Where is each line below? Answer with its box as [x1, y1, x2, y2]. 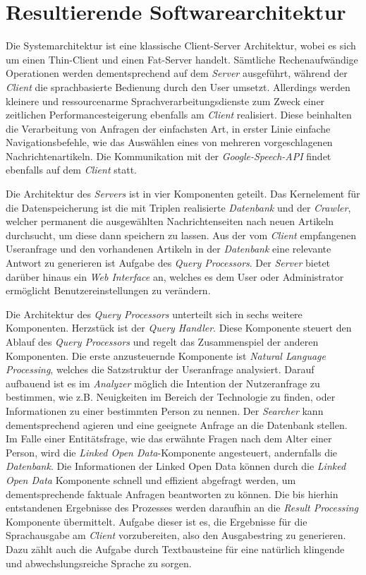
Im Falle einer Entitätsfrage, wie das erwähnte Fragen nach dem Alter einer [6, 431, 332, 446]
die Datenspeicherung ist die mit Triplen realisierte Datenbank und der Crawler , [6, 200, 351, 214]
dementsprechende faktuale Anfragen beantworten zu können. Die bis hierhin [6, 486, 338, 501]
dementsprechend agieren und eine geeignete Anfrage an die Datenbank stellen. [6, 417, 348, 432]
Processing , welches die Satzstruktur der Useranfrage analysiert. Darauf [6, 362, 315, 377]
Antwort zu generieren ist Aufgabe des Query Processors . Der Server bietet [6, 255, 331, 270]
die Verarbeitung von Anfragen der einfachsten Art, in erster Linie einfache [6, 121, 331, 135]
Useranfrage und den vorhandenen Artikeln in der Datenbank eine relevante [6, 241, 331, 256]
